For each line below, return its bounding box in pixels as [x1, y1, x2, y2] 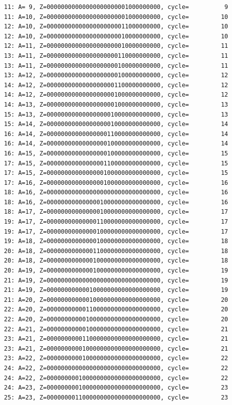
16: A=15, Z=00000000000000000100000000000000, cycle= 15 [4, 149, 229, 157]
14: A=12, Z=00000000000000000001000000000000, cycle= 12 [4, 91, 229, 99]
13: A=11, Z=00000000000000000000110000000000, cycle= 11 [4, 52, 229, 59]
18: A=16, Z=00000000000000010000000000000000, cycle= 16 [4, 198, 229, 206]
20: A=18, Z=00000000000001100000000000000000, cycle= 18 [4, 247, 229, 255]
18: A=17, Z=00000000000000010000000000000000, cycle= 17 [4, 208, 229, 216]
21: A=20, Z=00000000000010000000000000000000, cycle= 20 [4, 296, 229, 303]
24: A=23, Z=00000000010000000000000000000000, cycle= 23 [4, 384, 229, 392]
